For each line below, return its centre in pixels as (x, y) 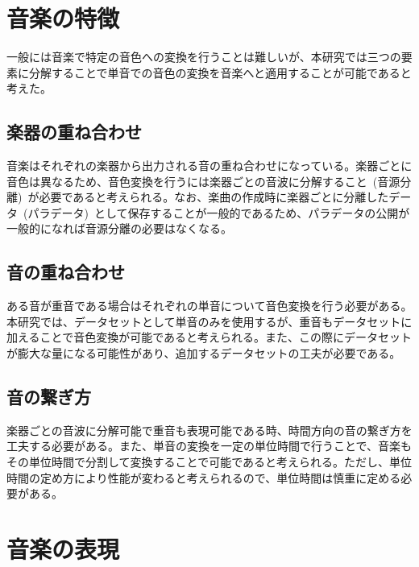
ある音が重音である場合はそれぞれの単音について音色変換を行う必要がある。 (209, 306)
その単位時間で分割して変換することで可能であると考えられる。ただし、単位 (209, 462)
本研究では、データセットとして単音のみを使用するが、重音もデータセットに (209, 321)
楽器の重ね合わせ (74, 132)
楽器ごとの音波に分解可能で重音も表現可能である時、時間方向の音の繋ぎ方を (209, 430)
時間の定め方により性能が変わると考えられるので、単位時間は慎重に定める (204, 477)
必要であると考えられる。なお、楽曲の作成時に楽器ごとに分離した (214, 197)
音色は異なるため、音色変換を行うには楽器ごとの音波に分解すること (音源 (203, 181)
